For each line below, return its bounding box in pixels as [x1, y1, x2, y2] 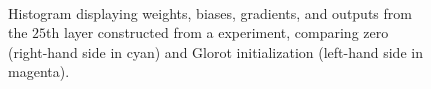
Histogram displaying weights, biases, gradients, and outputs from [8, 2, 412, 23]
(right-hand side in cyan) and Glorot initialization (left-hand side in [8, 41, 423, 62]
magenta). [8, 61, 70, 82]
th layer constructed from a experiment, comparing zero [46, 22, 389, 43]
